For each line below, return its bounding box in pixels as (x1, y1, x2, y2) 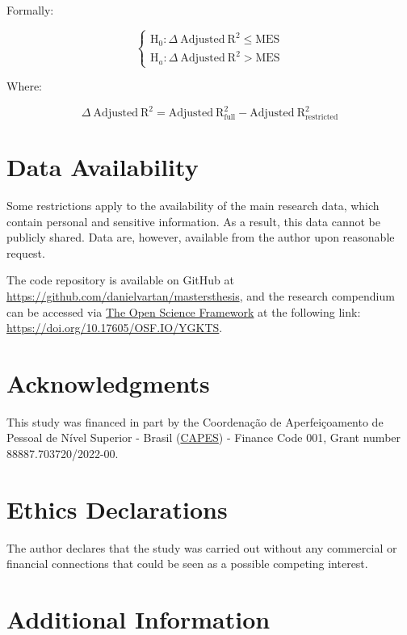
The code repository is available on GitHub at (6, 271, 234, 288)
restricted (304, 112, 338, 121)
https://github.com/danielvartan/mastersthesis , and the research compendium (6, 287, 395, 304)
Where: (6, 78, 42, 95)
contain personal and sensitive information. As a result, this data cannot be (6, 212, 380, 229)
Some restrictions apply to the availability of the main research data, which (6, 197, 380, 214)
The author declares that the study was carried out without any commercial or (6, 539, 397, 556)
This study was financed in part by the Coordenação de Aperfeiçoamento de (6, 413, 384, 430)
